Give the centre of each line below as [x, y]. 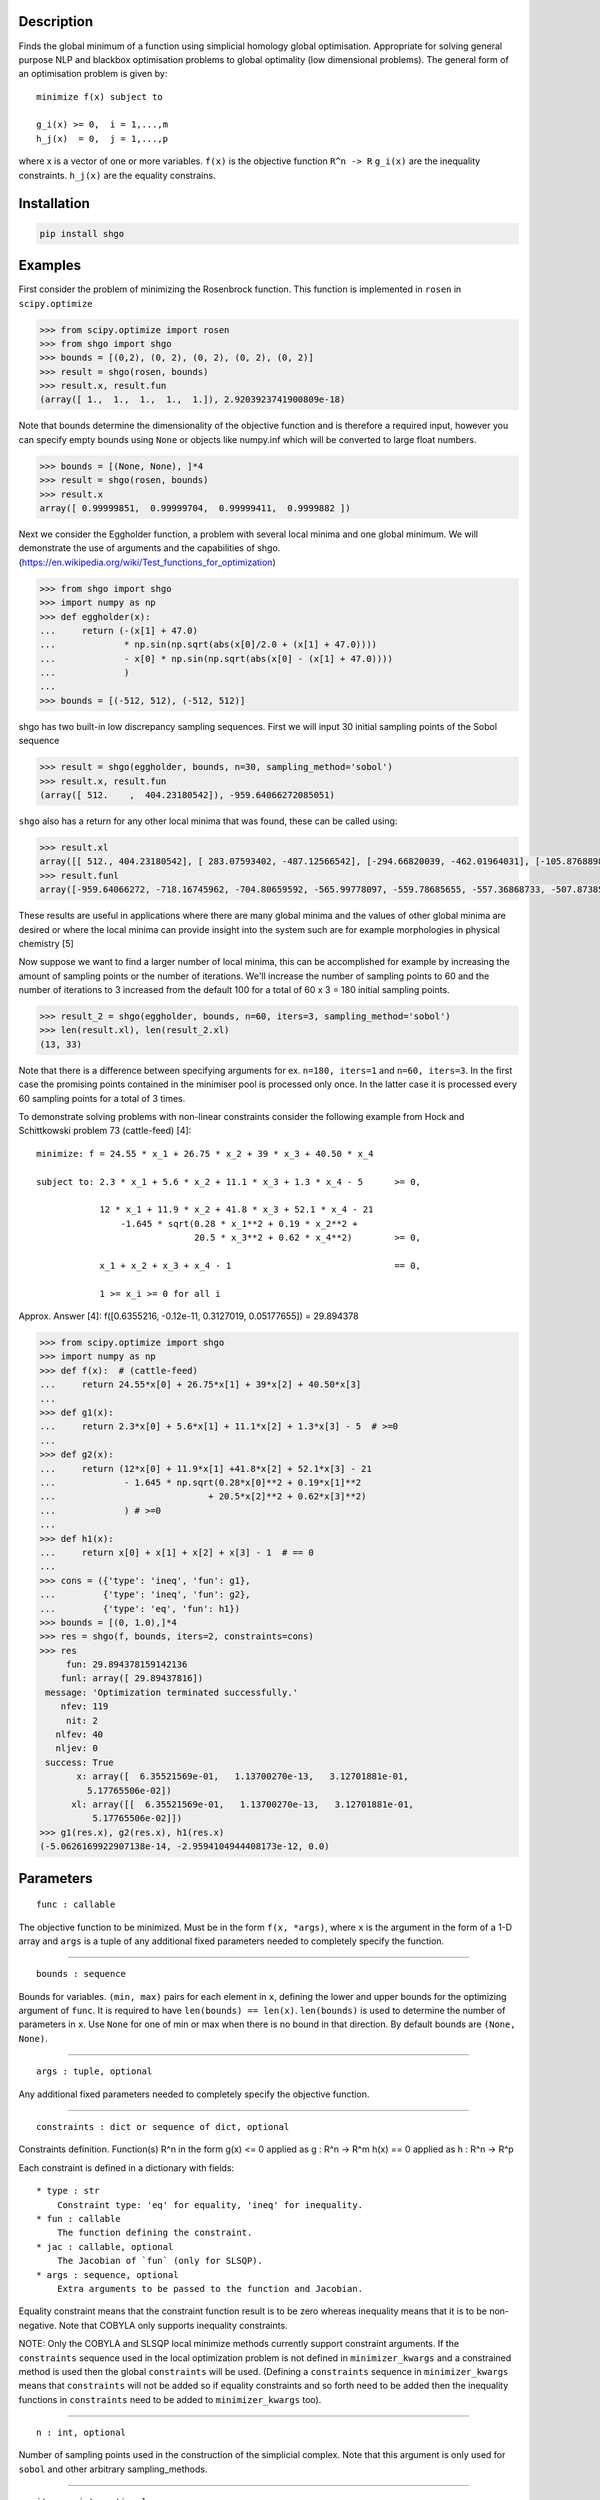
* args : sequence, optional [107, 2274]
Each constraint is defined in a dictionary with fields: [126, 2167]
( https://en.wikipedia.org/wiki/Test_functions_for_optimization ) [147, 562]
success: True [79, 1762]
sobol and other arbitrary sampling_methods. [113, 2469]
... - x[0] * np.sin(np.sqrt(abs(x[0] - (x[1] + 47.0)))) [216, 658]
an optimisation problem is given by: [93, 74]
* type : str [68, 2191]
